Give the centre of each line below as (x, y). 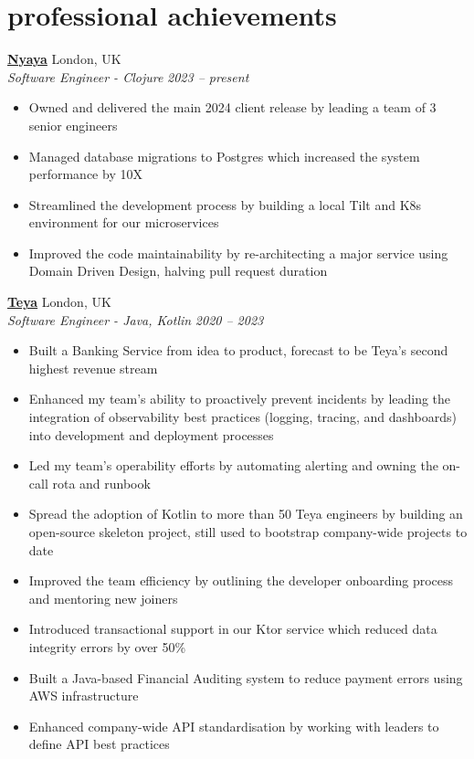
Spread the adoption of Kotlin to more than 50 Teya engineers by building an (246, 514)
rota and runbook (101, 483)
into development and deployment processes (151, 434)
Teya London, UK (59, 302)
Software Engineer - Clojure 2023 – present (128, 76)
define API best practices (99, 744)
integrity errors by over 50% (107, 646)
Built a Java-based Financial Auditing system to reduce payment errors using (246, 677)
